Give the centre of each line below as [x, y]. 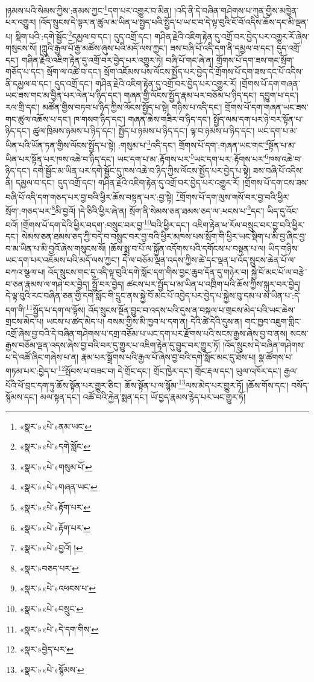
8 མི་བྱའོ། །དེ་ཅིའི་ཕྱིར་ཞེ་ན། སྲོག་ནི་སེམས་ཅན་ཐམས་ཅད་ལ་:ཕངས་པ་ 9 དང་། [158, 209]
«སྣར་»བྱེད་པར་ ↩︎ [46, 649]
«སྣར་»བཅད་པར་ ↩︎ [49, 568]
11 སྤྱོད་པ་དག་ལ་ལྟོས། [55, 308]
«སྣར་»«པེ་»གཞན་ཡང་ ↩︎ [58, 487]
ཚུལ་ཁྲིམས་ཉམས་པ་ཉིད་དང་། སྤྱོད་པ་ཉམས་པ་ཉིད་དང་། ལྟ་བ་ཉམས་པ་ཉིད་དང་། [144, 131]
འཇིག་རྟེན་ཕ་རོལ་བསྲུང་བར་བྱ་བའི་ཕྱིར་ [248, 224]
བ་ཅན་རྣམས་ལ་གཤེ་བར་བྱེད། [47, 283]
